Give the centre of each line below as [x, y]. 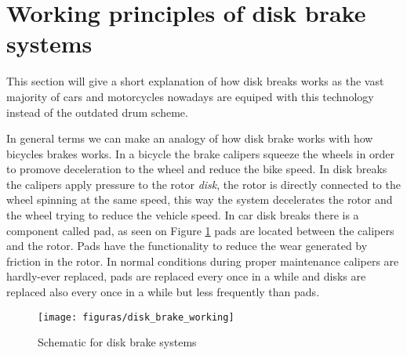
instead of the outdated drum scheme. [97, 112]
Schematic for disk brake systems [117, 342]
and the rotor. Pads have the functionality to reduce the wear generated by [187, 246]
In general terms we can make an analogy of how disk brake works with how [190, 138]
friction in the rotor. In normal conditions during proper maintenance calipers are [203, 261]
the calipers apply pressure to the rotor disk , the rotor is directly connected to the [203, 184]
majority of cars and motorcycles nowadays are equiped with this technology [190, 96]
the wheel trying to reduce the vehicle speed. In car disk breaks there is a [183, 215]
